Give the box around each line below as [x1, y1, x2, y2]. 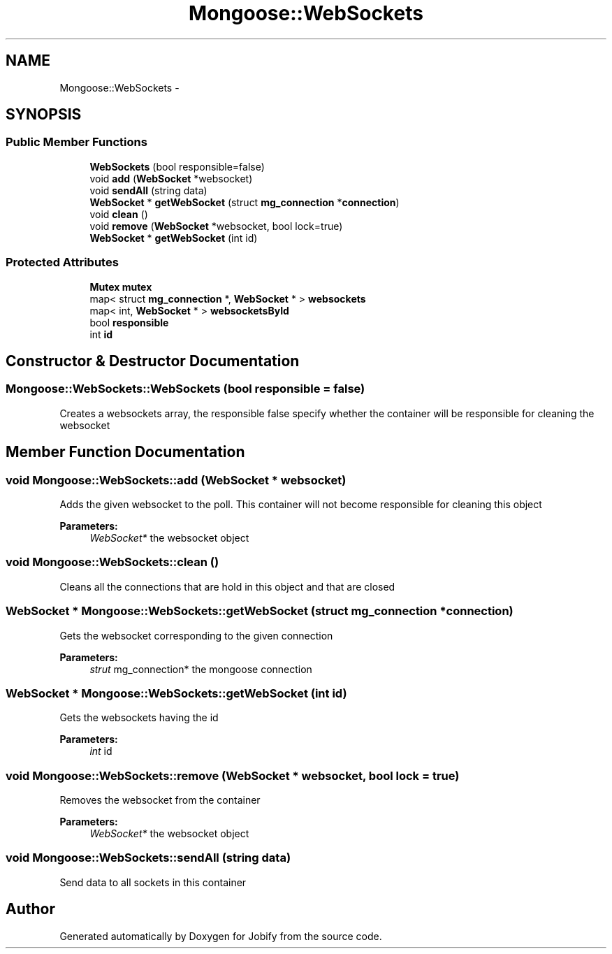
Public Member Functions [6, 135, 147, 150]
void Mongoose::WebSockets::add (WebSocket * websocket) [6, 472, 347, 487]
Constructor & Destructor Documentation [6, 352, 300, 370]
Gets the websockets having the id [59, 711, 219, 724]
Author [6, 900, 55, 918]
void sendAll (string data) [89, 184, 207, 196]
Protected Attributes [6, 255, 119, 270]
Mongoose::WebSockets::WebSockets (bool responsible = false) [6, 382, 365, 396]
